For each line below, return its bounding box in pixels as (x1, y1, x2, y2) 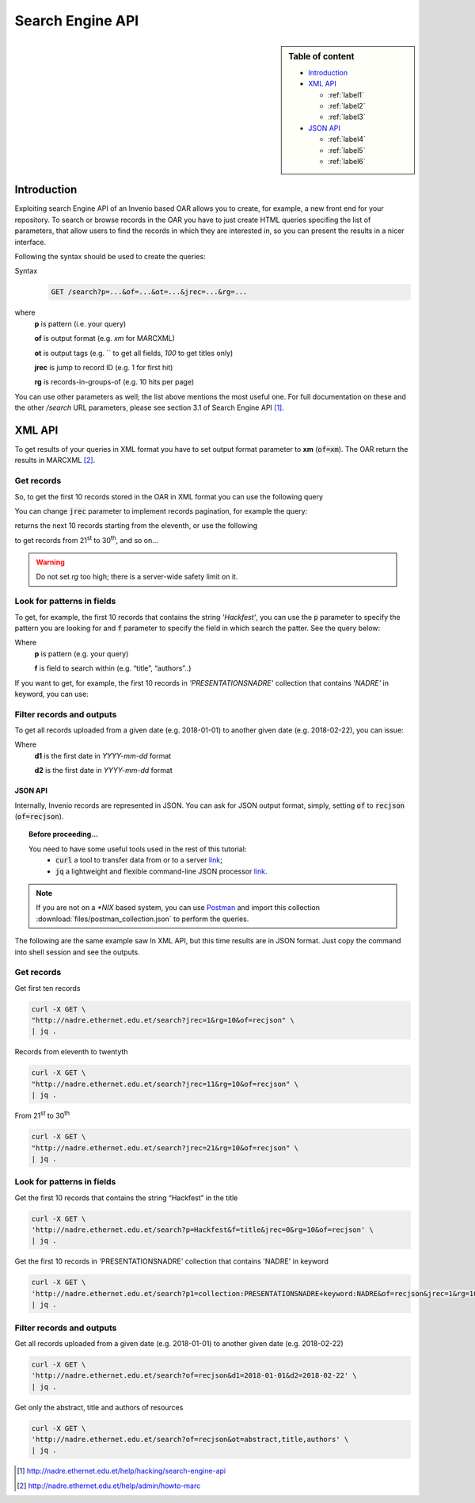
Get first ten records (14, 983, 81, 992)
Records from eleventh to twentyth (14, 1047, 128, 1057)
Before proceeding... (28, 829, 99, 839)
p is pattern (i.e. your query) (34, 319, 127, 328)
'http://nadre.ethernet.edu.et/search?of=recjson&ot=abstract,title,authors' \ (31, 1435, 349, 1444)
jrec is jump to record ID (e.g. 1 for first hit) (34, 362, 173, 372)
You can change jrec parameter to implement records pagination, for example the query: (14, 506, 308, 515)
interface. (14, 237, 47, 247)
